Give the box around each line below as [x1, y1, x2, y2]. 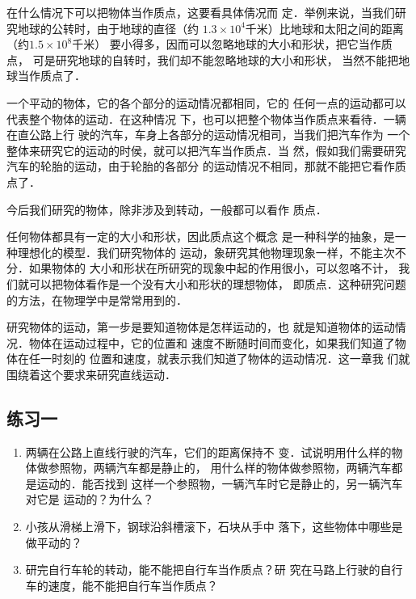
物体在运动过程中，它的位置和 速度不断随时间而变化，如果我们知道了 [28, 334, 395, 351]
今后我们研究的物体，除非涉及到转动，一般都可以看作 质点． [6, 200, 327, 217]
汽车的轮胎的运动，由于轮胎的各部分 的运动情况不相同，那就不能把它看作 [6, 158, 395, 175]
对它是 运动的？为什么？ [25, 491, 154, 508]
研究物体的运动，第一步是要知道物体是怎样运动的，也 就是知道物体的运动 [6, 318, 395, 335]
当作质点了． [17, 67, 86, 84]
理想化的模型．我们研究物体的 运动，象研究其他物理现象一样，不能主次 [17, 243, 395, 260]
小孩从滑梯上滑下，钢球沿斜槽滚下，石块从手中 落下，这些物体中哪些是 [25, 518, 403, 535]
